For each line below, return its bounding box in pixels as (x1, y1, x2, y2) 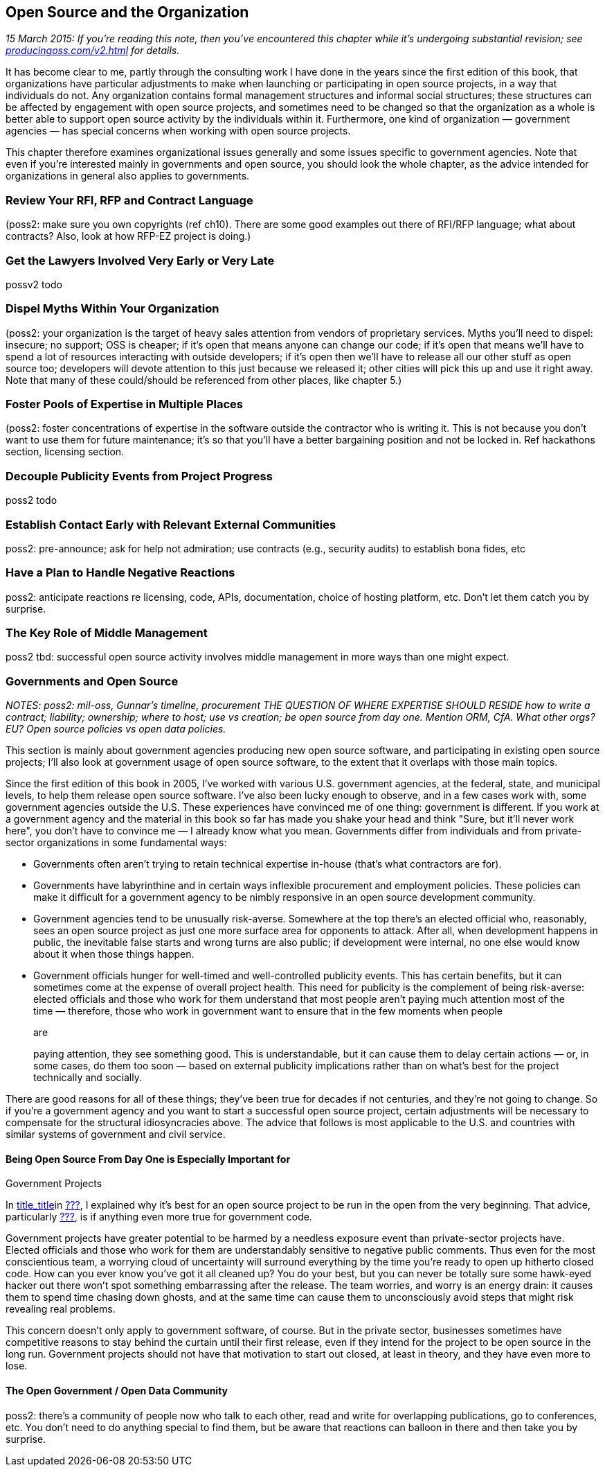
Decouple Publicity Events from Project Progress (6, 468, 273, 483)
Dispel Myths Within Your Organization (6, 301, 219, 316)
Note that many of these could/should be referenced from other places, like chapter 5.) (6, 374, 402, 386)
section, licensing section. (6, 446, 125, 458)
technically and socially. (33, 1071, 143, 1084)
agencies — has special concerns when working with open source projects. (6, 125, 351, 137)
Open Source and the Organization (6, 3, 249, 21)
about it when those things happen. (33, 948, 195, 961)
